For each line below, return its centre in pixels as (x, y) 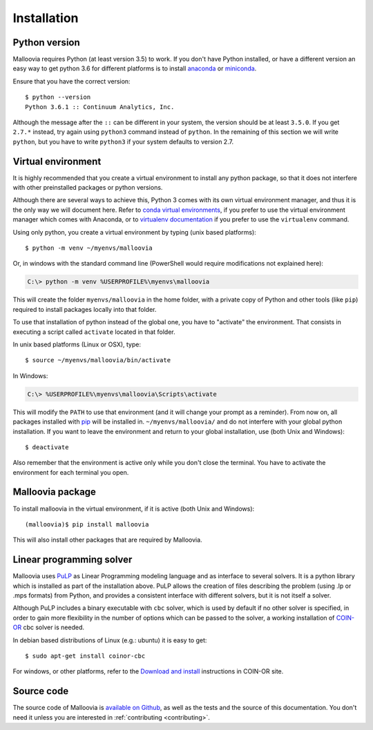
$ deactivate (47, 447)
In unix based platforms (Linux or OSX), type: (77, 344)
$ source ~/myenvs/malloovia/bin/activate (98, 360)
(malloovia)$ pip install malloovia (87, 524)
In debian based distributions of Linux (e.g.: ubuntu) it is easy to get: (110, 640)
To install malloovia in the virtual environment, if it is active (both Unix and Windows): (134, 509)
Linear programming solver (73, 560)
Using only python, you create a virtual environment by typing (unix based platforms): (135, 232)
